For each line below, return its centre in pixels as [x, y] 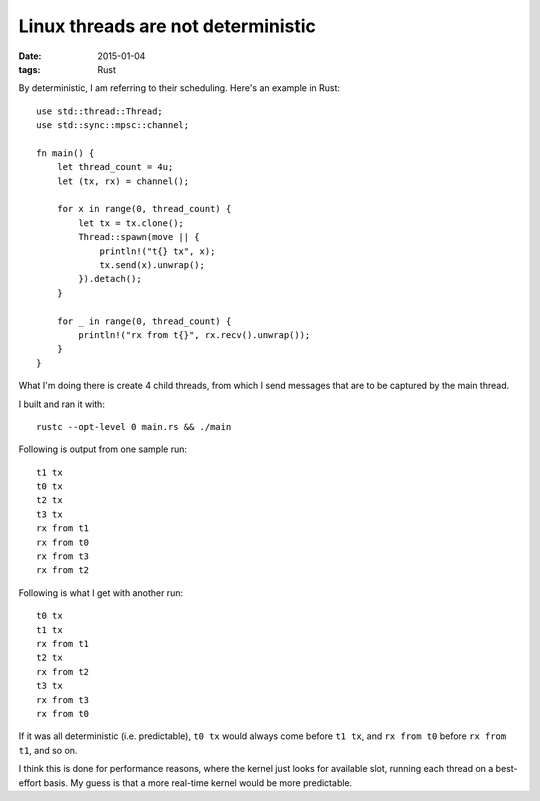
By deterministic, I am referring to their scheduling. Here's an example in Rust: [179, 88]
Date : [30, 56]
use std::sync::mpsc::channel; [113, 125]
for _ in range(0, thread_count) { [144, 321]
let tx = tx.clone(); [131, 223]
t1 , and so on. [48, 750]
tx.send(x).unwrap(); [152, 265]
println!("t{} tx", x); [157, 251]
